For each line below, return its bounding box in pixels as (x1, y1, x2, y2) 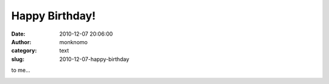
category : (11, 47, 37, 54)
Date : (11, 30, 26, 37)
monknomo (59, 38, 88, 45)
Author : (11, 38, 32, 45)
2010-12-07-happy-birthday (59, 55, 130, 63)
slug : (11, 55, 24, 63)
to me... (11, 66, 30, 74)
